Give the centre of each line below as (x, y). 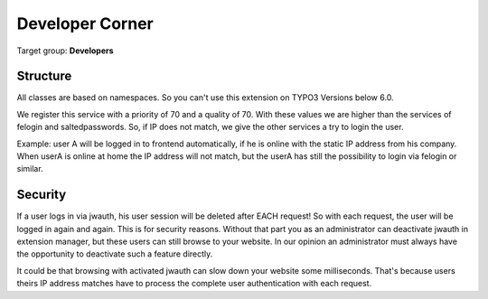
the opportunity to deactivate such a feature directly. (115, 254)
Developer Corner (85, 23)
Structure (44, 76)
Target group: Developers (65, 51)
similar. (30, 169)
